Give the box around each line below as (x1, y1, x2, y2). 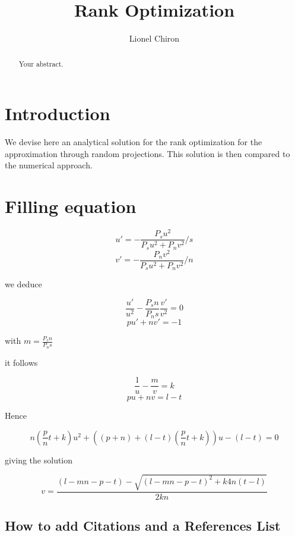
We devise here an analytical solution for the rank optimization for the (5, 136, 262, 148)
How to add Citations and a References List (5, 516, 281, 535)
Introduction (5, 101, 110, 126)
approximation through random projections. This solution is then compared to (5, 147, 290, 159)
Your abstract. (18, 58, 64, 68)
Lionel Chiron (129, 32, 180, 45)
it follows (5, 356, 38, 368)
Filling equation (5, 194, 137, 218)
